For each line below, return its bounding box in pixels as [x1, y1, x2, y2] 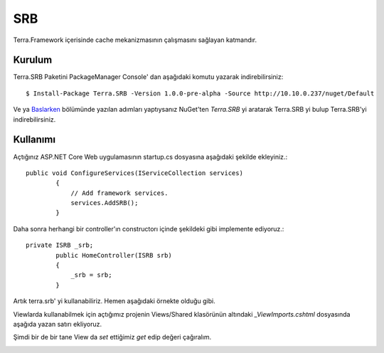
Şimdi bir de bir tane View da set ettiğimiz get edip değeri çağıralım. [13, 333, 212, 342]
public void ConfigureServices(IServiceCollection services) [26, 169, 243, 177]
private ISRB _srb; [26, 241, 94, 249]
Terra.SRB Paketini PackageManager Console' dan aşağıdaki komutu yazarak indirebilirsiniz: [13, 73, 284, 81]
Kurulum [13, 54, 53, 66]
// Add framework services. [70, 189, 169, 197]
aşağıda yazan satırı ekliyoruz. [13, 320, 102, 328]
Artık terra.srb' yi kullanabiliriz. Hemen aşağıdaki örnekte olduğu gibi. [13, 297, 216, 305]
